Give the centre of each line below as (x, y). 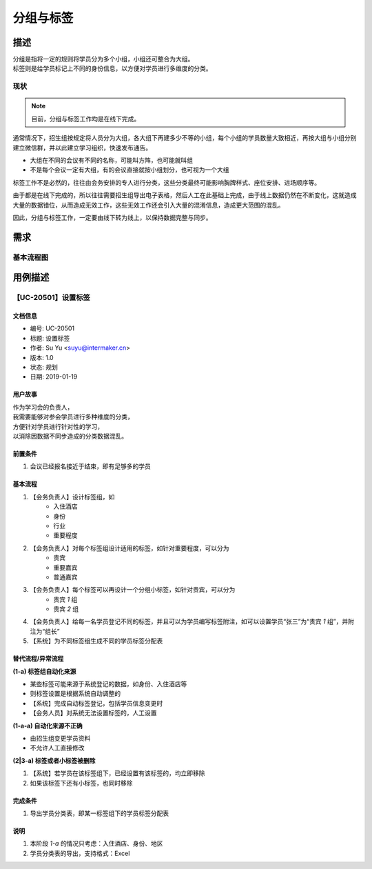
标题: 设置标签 (50, 338)
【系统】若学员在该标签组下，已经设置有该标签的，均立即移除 (117, 773)
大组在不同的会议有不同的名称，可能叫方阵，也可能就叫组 (111, 160)
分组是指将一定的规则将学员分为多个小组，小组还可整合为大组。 (103, 59)
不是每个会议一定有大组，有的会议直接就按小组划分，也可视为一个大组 (130, 170)
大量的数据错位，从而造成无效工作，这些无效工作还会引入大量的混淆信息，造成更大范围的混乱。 (148, 205)
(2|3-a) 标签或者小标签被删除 (54, 760)
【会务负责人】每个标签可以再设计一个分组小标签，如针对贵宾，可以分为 (133, 590)
